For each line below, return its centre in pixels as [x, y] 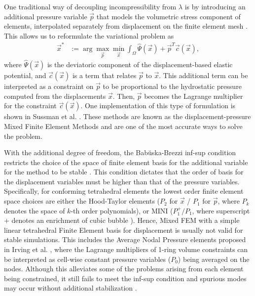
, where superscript [221, 210]
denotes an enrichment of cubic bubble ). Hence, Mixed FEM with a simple [126, 220]
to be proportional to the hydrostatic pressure [172, 86]
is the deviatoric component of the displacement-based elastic [140, 64]
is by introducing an [215, 6]
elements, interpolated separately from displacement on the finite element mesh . [126, 26]
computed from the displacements [55, 96]
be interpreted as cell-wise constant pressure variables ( [88, 259]
